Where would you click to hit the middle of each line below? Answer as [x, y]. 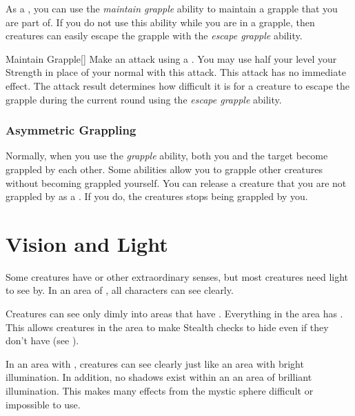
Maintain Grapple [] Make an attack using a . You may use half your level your [171, 58]
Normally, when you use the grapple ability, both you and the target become [167, 156]
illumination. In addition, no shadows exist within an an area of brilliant [159, 377]
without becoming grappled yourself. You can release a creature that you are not [176, 182]
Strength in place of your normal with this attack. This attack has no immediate [176, 72]
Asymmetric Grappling [71, 130]
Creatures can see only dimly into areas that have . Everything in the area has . [174, 314]
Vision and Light [87, 243]
